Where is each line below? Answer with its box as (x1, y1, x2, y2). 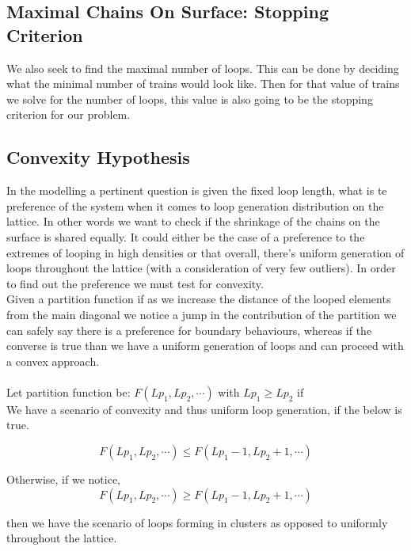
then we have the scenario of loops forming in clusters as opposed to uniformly (6, 514, 388, 530)
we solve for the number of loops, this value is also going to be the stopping (6, 90, 373, 107)
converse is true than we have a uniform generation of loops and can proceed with (6, 337, 404, 354)
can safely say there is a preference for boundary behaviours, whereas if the (6, 321, 372, 338)
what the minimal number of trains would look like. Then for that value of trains (6, 75, 400, 92)
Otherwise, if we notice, (6, 471, 120, 488)
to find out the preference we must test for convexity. (6, 275, 264, 291)
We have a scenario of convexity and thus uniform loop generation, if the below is (6, 401, 402, 417)
